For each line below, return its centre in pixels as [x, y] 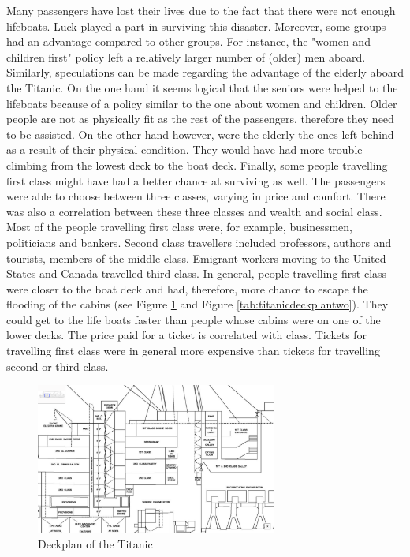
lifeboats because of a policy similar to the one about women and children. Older [202, 103]
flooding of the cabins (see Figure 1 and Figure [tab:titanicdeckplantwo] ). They [198, 304]
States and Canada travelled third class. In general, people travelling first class [197, 273]
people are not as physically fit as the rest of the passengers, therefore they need [200, 119]
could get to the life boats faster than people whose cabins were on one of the [194, 319]
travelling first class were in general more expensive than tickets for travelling [193, 351]
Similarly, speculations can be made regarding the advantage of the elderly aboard [205, 72]
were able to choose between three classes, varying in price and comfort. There [196, 196]
